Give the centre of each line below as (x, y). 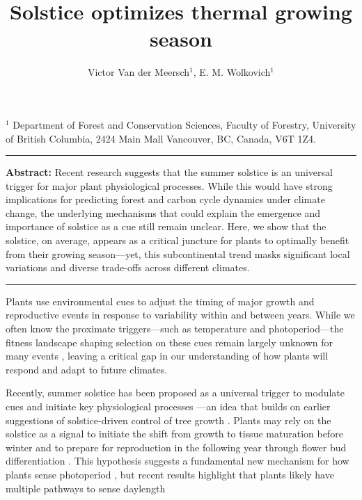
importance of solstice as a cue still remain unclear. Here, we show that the (166, 226)
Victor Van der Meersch (138, 72)
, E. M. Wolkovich (232, 72)
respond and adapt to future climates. (87, 369)
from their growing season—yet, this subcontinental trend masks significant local (178, 253)
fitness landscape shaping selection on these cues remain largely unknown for (170, 342)
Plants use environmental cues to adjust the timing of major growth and (160, 301)
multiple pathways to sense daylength (86, 488)
